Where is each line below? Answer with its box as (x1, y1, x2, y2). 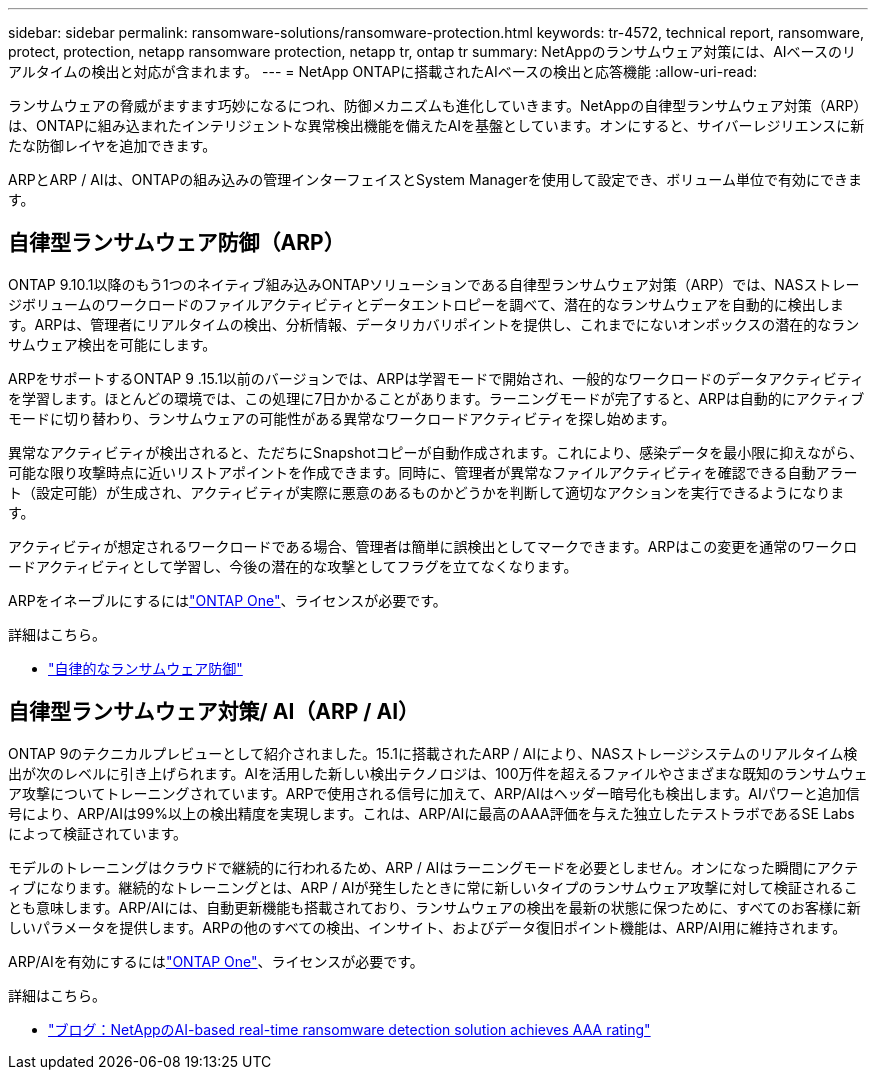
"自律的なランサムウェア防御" (48, 659, 243, 677)
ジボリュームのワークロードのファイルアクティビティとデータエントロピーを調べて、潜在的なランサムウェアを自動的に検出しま (8, 295, 844, 313)
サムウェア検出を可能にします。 (8, 335, 217, 353)
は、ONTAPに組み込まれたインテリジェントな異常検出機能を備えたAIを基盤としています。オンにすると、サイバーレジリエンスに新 (8, 117, 865, 134)
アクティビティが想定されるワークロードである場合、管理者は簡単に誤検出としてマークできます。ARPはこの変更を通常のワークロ (8, 537, 858, 555)
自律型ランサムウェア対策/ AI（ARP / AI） (8, 699, 420, 725)
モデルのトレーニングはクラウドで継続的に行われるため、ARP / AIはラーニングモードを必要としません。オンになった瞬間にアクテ (8, 858, 859, 876)
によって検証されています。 (8, 824, 188, 842)
